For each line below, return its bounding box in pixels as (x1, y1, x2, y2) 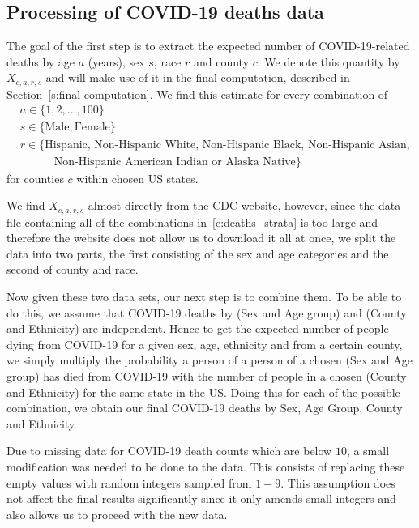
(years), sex (88, 53, 145, 70)
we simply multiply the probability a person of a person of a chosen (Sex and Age (6, 351, 413, 368)
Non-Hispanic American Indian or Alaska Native (53, 155, 296, 168)
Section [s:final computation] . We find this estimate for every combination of (6, 85, 388, 102)
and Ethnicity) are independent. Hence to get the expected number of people (6, 320, 389, 337)
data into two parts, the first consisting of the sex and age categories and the (6, 245, 389, 262)
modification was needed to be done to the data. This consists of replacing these (6, 458, 405, 475)
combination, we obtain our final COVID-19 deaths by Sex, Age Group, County (6, 399, 403, 416)
